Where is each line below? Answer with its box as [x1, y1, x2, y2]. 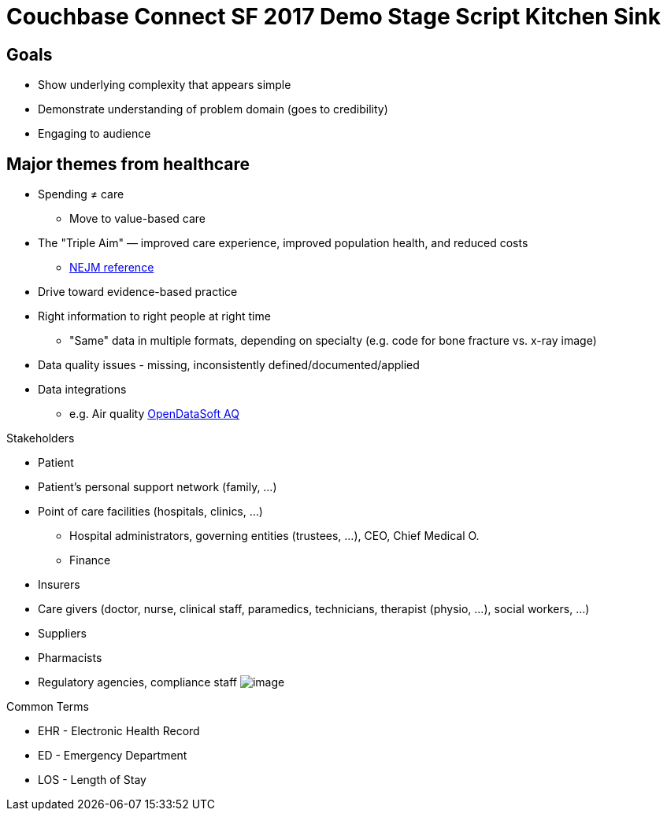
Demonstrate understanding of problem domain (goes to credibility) [38, 102, 388, 116]
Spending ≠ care [38, 187, 124, 201]
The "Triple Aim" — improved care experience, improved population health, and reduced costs [38, 236, 528, 250]
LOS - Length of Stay [38, 773, 146, 787]
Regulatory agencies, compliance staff [38, 675, 237, 689]
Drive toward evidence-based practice [38, 285, 238, 299]
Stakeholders [6, 431, 75, 445]
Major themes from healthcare [6, 153, 250, 174]
